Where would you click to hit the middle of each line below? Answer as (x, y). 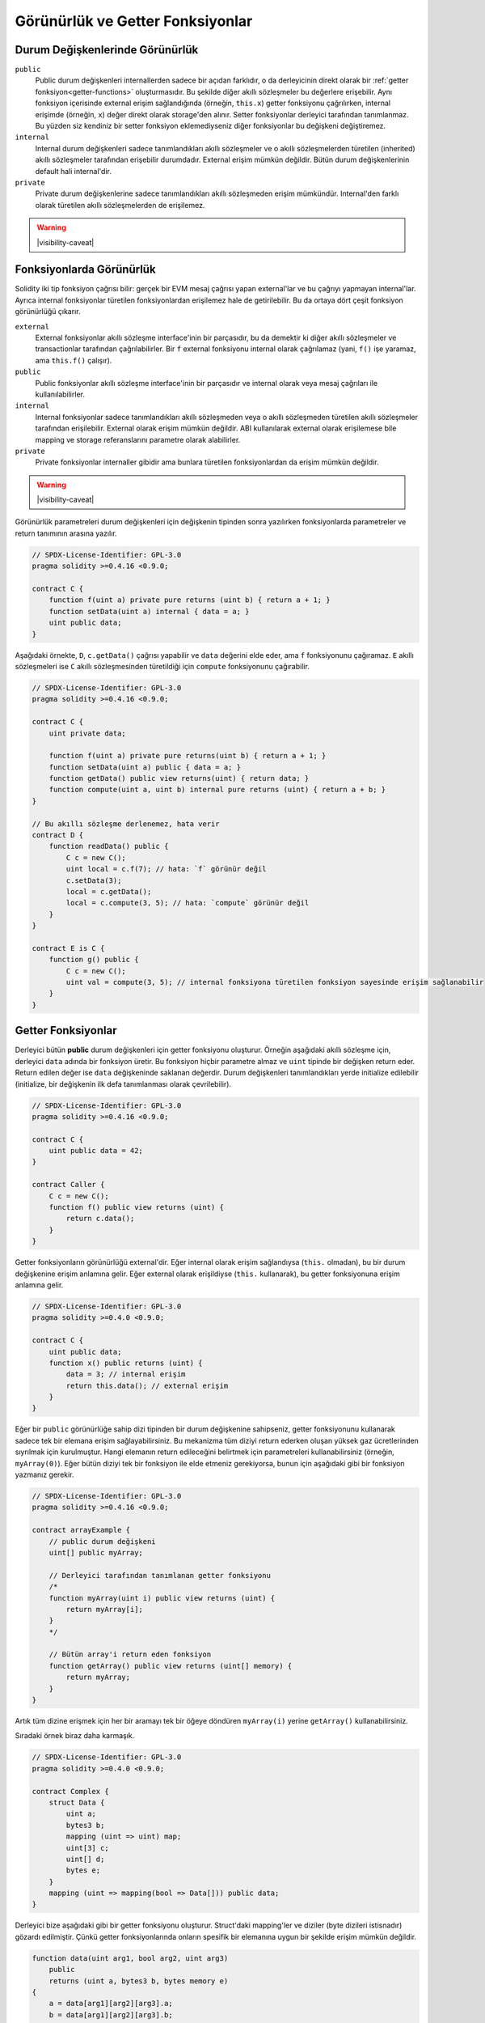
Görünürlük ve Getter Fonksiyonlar (134, 21)
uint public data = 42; (96, 1151)
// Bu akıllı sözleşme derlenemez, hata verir (126, 824)
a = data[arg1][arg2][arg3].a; (111, 2004)
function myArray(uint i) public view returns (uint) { (162, 1598)
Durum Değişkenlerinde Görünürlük (107, 50)
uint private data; (88, 733)
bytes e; (83, 1870)
